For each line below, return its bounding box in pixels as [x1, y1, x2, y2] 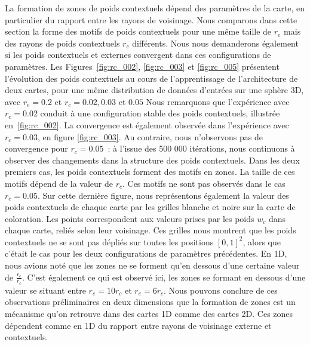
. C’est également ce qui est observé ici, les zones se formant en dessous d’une [22, 270, 306, 283]
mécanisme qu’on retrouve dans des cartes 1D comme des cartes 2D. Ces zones [5, 307, 293, 320]
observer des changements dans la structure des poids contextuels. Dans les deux [5, 153, 300, 166]
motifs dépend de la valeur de [5, 177, 113, 189]
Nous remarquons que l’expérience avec [146, 95, 290, 107]
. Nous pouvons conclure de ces [164, 284, 278, 296]
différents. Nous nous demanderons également [132, 36, 299, 49]
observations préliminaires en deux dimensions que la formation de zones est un [5, 295, 296, 308]
